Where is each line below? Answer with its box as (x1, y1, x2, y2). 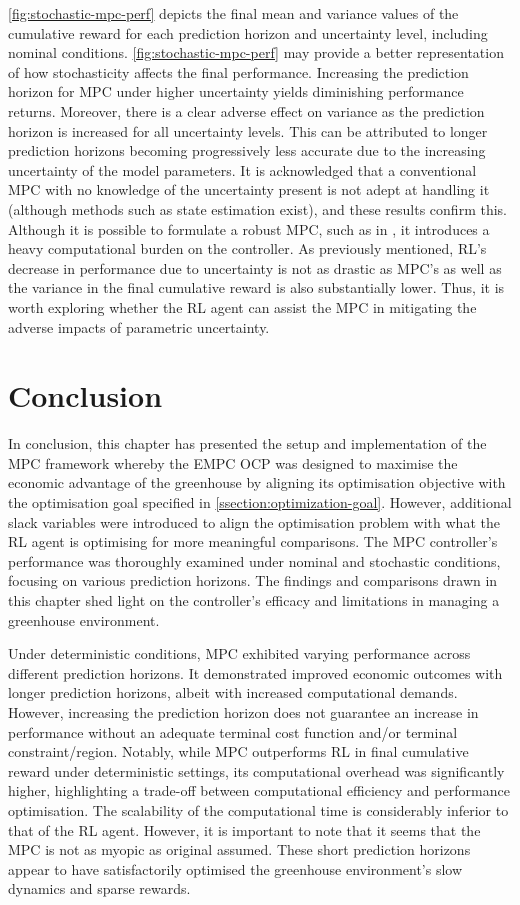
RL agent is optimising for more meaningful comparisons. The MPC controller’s (8, 531, 498, 552)
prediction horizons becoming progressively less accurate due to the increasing (8, 140, 486, 161)
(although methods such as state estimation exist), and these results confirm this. (8, 198, 507, 219)
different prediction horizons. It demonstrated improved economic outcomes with (8, 662, 503, 683)
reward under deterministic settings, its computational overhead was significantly (8, 760, 505, 781)
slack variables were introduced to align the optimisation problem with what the (8, 511, 500, 532)
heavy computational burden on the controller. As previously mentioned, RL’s (8, 238, 487, 259)
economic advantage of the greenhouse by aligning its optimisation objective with (8, 472, 506, 493)
